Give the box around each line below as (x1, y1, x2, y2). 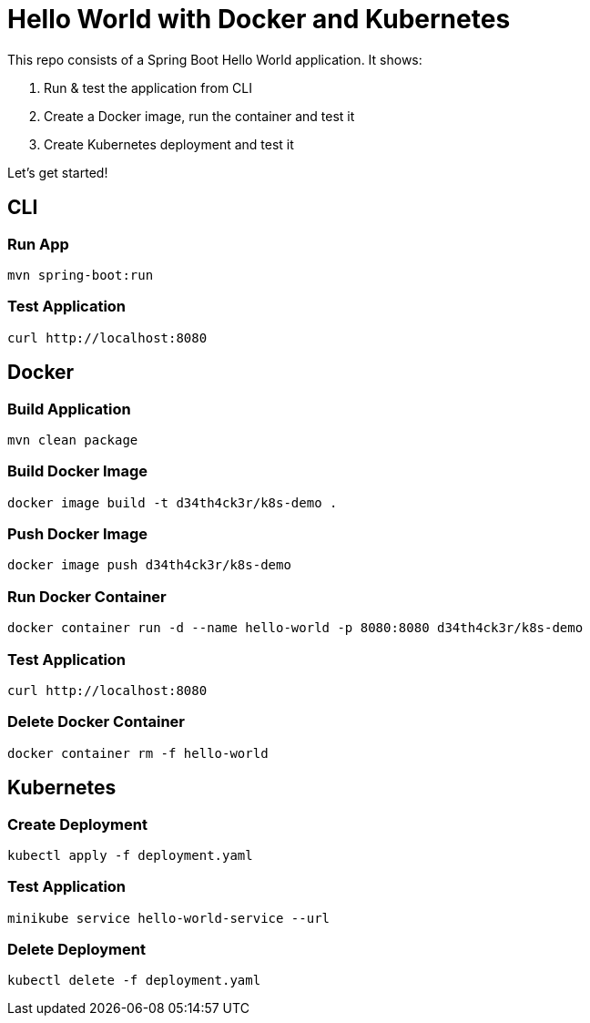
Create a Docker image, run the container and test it (44, 107, 355, 124)
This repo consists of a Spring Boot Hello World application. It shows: (7, 51, 422, 67)
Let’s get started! (7, 164, 108, 180)
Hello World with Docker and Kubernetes (7, 4, 511, 35)
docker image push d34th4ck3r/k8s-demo (7, 558, 291, 573)
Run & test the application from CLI (44, 79, 252, 96)
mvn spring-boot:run (7, 267, 154, 282)
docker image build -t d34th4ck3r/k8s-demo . (7, 495, 338, 510)
